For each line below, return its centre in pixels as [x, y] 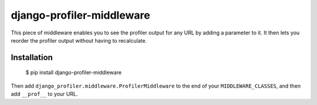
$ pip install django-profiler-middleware [74, 72]
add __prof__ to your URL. [44, 94]
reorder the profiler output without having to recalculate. [79, 40]
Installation [32, 57]
